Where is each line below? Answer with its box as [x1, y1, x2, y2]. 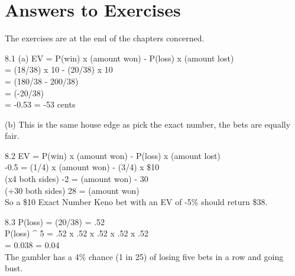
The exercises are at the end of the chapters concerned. [5, 32, 205, 44]
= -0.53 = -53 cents [5, 98, 76, 111]
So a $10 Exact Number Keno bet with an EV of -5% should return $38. [5, 196, 268, 208]
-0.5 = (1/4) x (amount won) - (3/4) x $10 [5, 161, 160, 173]
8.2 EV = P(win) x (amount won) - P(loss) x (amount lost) [5, 149, 221, 161]
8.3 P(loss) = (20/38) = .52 [5, 215, 105, 228]
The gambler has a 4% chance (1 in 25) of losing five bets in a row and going [5, 250, 284, 262]
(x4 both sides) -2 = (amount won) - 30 [5, 173, 148, 185]
